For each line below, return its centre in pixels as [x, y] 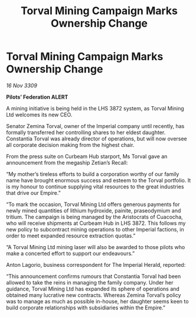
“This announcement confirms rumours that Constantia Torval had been [94, 276]
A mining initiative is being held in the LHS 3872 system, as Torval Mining [95, 108]
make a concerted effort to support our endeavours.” [70, 253]
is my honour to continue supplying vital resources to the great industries [95, 187]
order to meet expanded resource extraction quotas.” [71, 236]
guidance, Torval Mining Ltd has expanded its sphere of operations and [93, 289]
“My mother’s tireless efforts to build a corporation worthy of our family [93, 174]
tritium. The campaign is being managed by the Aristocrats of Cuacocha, [94, 217]
